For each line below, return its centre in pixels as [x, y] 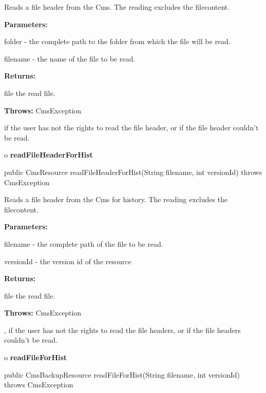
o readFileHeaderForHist [49, 155]
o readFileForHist [36, 357]
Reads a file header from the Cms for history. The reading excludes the [116, 199]
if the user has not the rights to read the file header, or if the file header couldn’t [131, 127]
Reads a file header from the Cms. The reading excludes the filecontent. [117, 7]
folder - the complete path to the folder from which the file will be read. [117, 41]
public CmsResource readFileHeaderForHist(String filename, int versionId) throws [133, 172]
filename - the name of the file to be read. [70, 58]
